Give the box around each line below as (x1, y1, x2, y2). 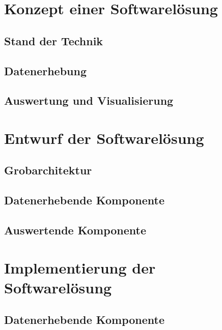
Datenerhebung (4, 63, 87, 78)
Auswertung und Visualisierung (4, 93, 174, 108)
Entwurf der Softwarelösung (4, 127, 204, 148)
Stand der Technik (4, 33, 103, 48)
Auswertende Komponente (4, 222, 147, 238)
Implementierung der (4, 257, 156, 278)
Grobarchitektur (4, 162, 92, 178)
